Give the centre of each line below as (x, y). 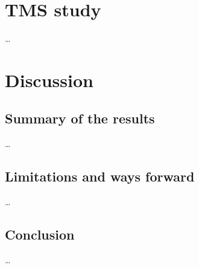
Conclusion (40, 234)
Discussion (49, 80)
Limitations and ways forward (100, 176)
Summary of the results (80, 118)
